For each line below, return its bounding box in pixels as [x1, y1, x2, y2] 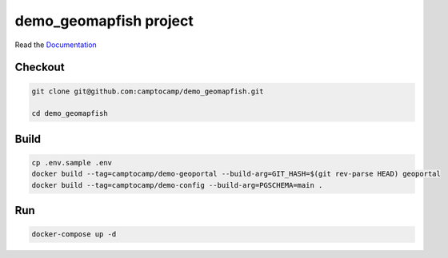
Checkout [14, 61, 65, 74]
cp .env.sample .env [31, 158, 112, 167]
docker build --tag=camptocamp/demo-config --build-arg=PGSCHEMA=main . [31, 181, 323, 189]
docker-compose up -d [31, 230, 117, 239]
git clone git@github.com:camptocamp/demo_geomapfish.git [31, 86, 264, 96]
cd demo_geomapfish [31, 109, 108, 118]
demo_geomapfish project [14, 12, 194, 30]
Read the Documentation [14, 40, 98, 50]
